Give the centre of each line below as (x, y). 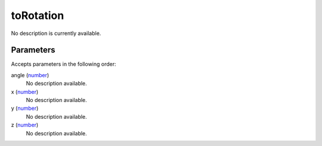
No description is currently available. (56, 33)
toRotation (38, 15)
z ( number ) (25, 125)
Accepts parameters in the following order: (64, 64)
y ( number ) (25, 108)
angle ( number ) (30, 75)
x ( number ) (25, 91)
